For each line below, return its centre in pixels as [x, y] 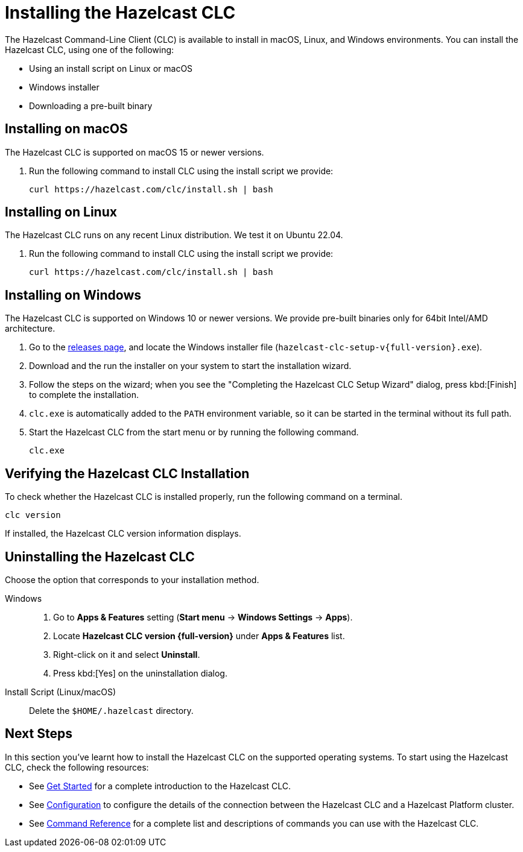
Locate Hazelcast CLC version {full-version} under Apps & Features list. [199, 636]
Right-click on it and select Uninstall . [127, 654]
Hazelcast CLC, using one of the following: [90, 49]
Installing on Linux [61, 212]
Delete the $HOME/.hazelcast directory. [111, 710]
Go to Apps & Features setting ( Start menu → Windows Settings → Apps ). [203, 617]
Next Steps [39, 734]
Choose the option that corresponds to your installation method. [132, 579]
